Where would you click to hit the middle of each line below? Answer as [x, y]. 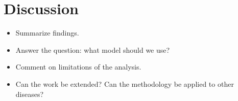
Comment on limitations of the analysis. [78, 67]
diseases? [30, 94]
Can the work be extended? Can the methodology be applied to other [125, 83]
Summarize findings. [47, 33]
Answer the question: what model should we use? [93, 49]
